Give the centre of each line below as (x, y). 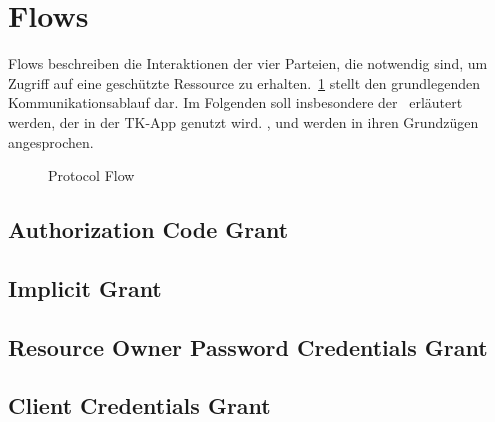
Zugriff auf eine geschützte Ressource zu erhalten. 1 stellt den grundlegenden (244, 82)
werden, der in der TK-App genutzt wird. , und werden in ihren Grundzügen (243, 121)
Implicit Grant (85, 287)
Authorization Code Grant (148, 229)
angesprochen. (51, 141)
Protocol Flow (91, 175)
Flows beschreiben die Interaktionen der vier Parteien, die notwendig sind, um (248, 63)
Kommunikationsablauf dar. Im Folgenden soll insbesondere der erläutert (235, 102)
